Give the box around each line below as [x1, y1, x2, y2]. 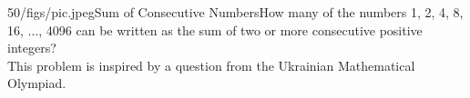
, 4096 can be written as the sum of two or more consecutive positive [38, 20, 423, 39]
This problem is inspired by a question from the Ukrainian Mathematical [7, 55, 415, 74]
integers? [7, 38, 56, 57]
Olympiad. [7, 73, 66, 93]
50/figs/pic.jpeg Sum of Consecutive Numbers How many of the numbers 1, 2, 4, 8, [7, 3, 464, 21]
